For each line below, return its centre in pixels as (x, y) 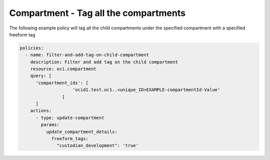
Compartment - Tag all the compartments (97, 13)
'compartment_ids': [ (62, 83)
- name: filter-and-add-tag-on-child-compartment (87, 55)
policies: (32, 48)
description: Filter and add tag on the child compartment (104, 62)
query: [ (41, 76)
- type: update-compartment (70, 118)
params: (50, 125)
